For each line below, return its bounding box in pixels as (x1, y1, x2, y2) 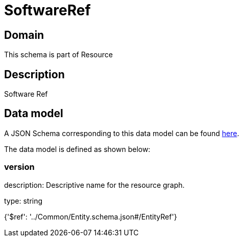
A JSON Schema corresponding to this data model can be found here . (4, 128, 239, 138)
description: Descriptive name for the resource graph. (4, 180, 185, 189)
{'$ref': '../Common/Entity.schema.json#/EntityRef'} (4, 212, 177, 221)
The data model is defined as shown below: (4, 144, 151, 154)
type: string (4, 196, 43, 205)
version (4, 162, 35, 172)
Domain (4, 28, 44, 41)
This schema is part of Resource (4, 50, 113, 59)
